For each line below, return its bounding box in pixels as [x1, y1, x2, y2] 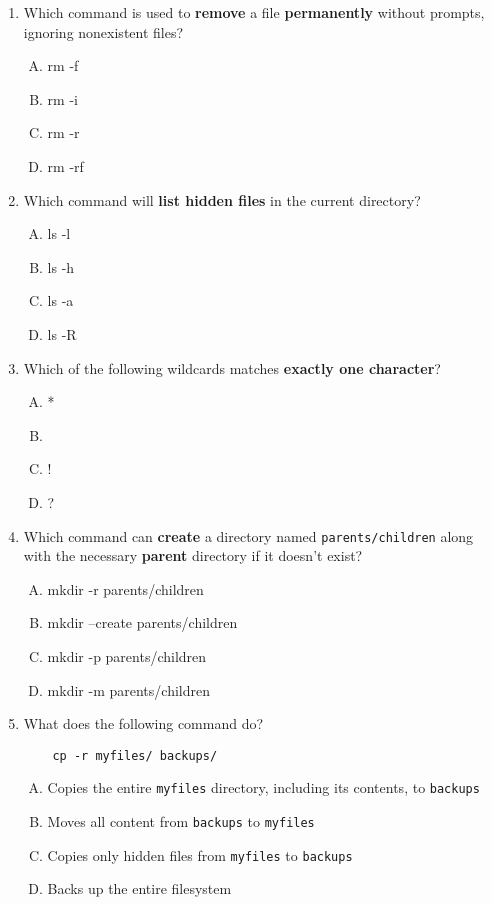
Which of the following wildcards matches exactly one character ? [23, 357, 441, 378]
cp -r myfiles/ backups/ [52, 748, 218, 763]
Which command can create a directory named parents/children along [23, 525, 474, 546]
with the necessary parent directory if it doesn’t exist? [23, 545, 363, 566]
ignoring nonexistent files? [23, 21, 184, 42]
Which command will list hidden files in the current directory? [23, 189, 421, 210]
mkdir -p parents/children [47, 645, 207, 666]
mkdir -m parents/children [47, 679, 210, 700]
